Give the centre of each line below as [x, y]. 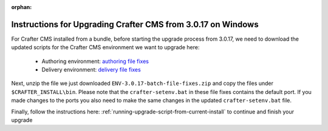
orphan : [22, 7]
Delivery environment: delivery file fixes [91, 70]
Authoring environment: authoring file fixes [95, 61]
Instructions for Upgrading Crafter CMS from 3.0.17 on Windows [135, 24]
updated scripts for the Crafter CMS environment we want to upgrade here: [105, 47]
